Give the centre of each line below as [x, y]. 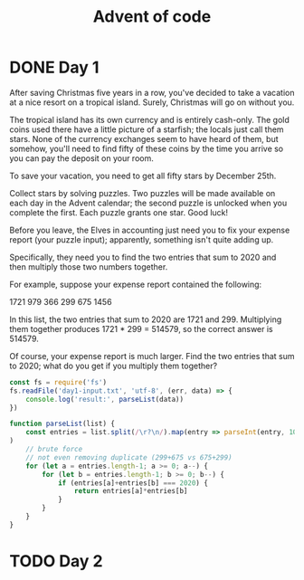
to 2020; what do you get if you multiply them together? [114, 366]
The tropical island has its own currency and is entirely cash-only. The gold [149, 119]
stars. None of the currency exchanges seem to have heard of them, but [144, 138]
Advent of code [152, 17]
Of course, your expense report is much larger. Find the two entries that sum [152, 356]
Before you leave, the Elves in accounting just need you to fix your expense [150, 230]
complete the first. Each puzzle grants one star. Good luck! [119, 212]
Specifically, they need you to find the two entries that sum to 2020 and [143, 257]
